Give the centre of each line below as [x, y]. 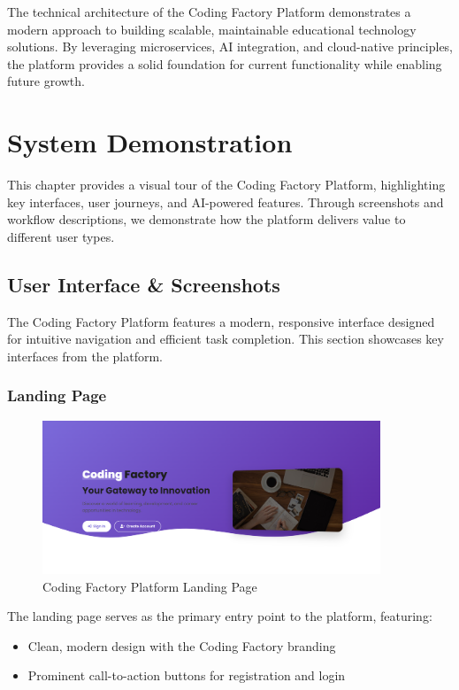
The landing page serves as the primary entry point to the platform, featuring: [220, 616]
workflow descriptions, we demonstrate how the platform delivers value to [207, 219]
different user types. [61, 236]
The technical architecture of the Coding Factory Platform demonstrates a [209, 12]
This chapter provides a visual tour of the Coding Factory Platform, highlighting [226, 185]
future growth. [46, 81]
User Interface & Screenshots [144, 284]
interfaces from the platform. [85, 356]
